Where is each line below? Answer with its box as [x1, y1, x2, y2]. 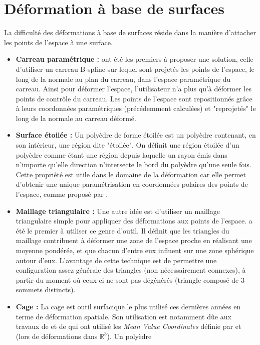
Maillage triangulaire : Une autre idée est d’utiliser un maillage [16, 205, 220, 216]
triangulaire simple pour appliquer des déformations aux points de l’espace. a [16, 215, 252, 226]
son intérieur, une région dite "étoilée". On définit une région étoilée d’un [16, 140, 239, 150]
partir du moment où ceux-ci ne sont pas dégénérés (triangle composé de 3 [16, 274, 244, 285]
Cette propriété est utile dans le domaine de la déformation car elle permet [16, 169, 246, 179]
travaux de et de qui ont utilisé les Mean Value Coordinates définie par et [16, 321, 241, 331]
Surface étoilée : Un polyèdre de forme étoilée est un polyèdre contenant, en [16, 130, 256, 140]
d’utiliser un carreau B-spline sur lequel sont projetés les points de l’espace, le [16, 63, 254, 74]
